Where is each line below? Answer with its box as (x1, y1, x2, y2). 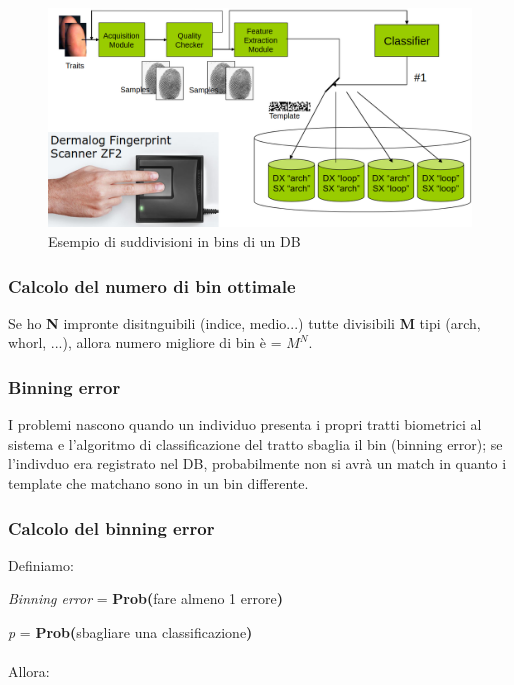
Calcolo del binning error (8, 515, 215, 540)
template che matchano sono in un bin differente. (8, 473, 309, 494)
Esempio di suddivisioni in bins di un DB (48, 231, 301, 252)
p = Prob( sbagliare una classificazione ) (8, 622, 253, 643)
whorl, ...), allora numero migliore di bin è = (8, 332, 282, 353)
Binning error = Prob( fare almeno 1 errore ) (8, 588, 283, 609)
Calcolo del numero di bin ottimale (8, 273, 296, 298)
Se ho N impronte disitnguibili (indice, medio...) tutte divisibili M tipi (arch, (8, 312, 481, 333)
